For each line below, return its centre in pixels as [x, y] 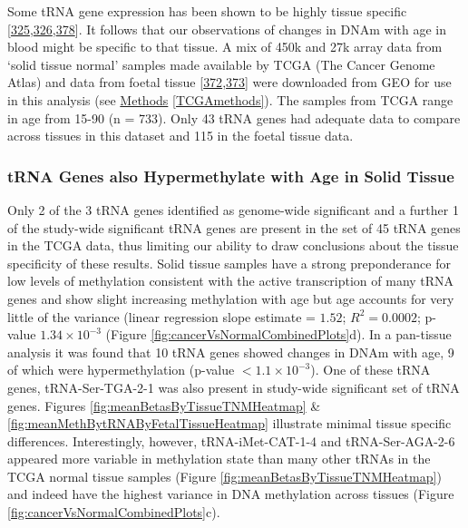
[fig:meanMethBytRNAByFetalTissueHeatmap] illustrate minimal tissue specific [229, 423]
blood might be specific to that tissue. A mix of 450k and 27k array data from [225, 47]
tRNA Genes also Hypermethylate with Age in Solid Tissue [231, 176]
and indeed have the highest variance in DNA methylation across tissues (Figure [231, 494]
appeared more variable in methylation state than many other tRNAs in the [219, 459]
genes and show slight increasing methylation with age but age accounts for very [231, 298]
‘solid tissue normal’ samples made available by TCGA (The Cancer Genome [221, 64]
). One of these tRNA [370, 370]
